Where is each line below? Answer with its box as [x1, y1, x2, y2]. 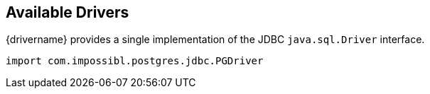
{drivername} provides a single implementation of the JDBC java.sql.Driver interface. [6, 33, 425, 46]
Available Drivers [6, 4, 129, 21]
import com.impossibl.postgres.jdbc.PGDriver [6, 55, 264, 67]
